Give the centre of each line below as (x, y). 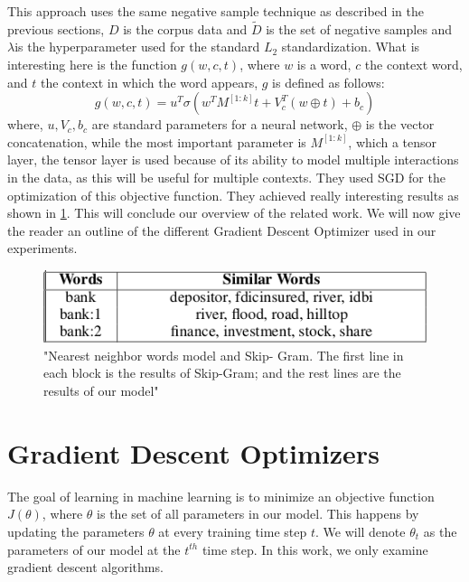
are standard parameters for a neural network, (220, 124)
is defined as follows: (328, 82)
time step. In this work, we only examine (315, 549)
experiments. (42, 248)
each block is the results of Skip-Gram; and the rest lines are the (222, 373)
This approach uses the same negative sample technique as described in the (216, 11)
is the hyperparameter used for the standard (137, 47)
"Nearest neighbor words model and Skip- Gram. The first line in (224, 355)
